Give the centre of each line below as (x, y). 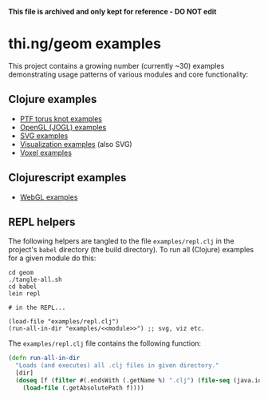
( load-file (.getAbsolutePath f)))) (84, 388)
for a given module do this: (52, 258)
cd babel (23, 287)
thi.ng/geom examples (85, 44)
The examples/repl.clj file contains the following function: (105, 343)
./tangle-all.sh (35, 280)
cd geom (21, 273)
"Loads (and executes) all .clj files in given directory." (117, 366)
